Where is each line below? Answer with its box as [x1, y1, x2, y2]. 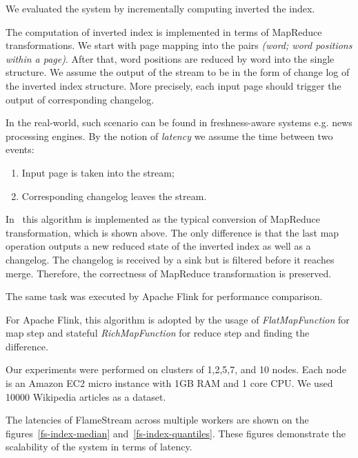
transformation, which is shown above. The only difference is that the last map [6, 225, 339, 239]
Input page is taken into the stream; [21, 165, 175, 179]
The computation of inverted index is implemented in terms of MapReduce [6, 24, 322, 39]
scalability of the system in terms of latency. [6, 439, 192, 454]
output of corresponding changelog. [6, 92, 155, 106]
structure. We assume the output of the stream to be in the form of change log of [6, 65, 350, 79]
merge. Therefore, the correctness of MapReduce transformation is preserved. [6, 266, 332, 280]
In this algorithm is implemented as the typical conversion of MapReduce [6, 212, 320, 226]
